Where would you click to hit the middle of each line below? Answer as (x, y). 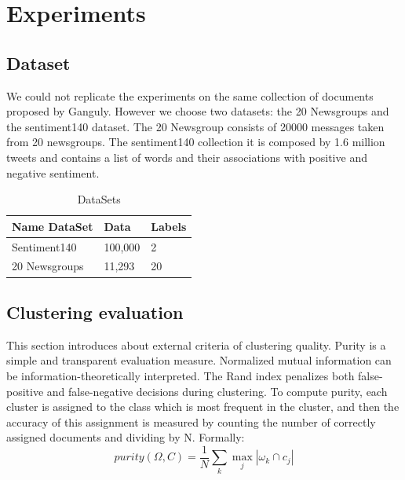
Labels (169, 226)
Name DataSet (53, 226)
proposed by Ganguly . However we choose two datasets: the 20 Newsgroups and (198, 111)
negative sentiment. (53, 172)
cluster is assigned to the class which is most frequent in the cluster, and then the (203, 407)
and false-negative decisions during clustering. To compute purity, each (217, 391)
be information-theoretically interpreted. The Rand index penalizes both (181, 375)
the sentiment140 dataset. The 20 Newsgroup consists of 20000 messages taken (195, 126)
